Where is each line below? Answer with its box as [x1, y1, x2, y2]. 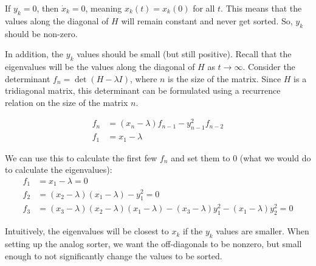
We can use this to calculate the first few [5, 151, 157, 164]
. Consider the [242, 60, 295, 72]
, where [129, 72, 157, 85]
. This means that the [221, 2, 302, 14]
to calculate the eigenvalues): [5, 163, 112, 176]
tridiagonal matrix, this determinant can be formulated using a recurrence [5, 84, 281, 97]
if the [182, 225, 203, 237]
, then [36, 2, 59, 14]
